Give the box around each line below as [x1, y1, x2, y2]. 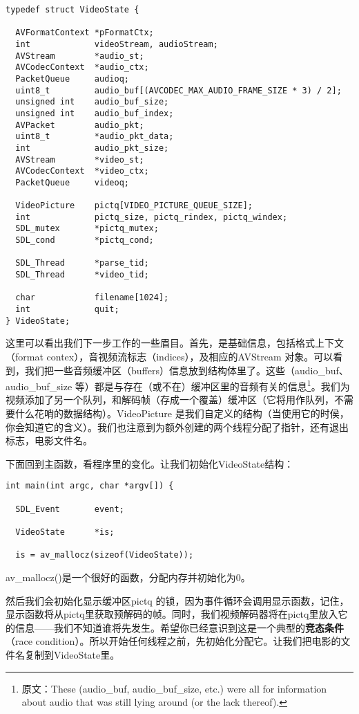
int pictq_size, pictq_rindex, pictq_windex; [15, 212, 288, 222]
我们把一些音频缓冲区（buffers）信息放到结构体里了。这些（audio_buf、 [24, 363, 349, 377]
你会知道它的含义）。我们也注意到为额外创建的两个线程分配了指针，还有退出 [6, 419, 349, 434]
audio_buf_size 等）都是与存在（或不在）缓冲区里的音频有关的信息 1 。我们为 [6, 377, 350, 393]
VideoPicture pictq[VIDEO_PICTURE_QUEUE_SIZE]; [15, 201, 253, 211]
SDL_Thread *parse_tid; [15, 258, 149, 268]
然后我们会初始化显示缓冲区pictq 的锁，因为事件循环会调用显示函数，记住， [6, 593, 349, 607]
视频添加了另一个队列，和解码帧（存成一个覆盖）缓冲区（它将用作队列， [6, 392, 334, 407]
